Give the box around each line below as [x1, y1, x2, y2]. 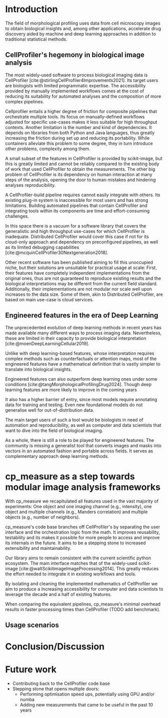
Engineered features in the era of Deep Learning [5, 311, 158, 320]
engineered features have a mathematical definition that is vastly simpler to [5, 361, 160, 367]
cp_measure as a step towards [5, 470, 135, 482]
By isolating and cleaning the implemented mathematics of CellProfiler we [5, 580, 158, 586]
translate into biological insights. [5, 366, 72, 372]
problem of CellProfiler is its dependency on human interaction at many [5, 171, 152, 177]
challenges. [5, 213, 29, 219]
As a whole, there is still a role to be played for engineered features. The [5, 437, 154, 443]
